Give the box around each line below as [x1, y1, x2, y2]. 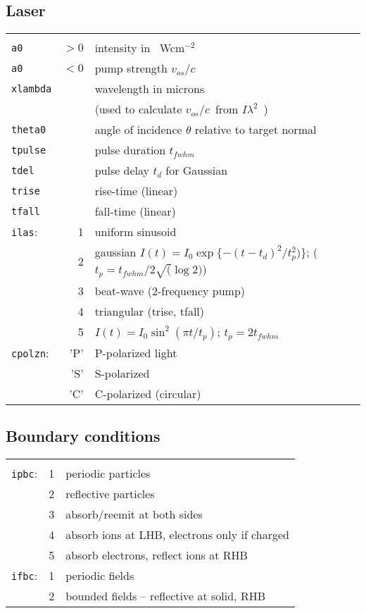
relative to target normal [194, 121, 317, 138]
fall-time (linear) [94, 203, 176, 220]
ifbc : [11, 566, 38, 583]
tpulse [11, 144, 46, 156]
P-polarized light [94, 344, 177, 361]
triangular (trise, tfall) [94, 302, 205, 319]
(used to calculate [94, 101, 182, 118]
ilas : [11, 223, 38, 240]
